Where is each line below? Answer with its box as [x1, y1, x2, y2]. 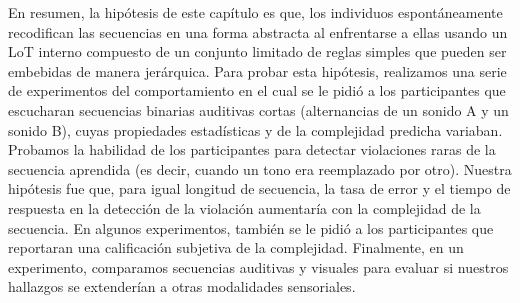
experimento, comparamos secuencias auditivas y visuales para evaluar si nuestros [8, 256, 509, 277]
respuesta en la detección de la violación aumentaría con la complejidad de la [8, 197, 481, 218]
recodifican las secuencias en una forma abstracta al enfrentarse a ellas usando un [8, 21, 508, 42]
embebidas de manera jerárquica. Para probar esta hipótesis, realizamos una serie [8, 60, 507, 81]
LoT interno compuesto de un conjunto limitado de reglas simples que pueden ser [8, 41, 507, 62]
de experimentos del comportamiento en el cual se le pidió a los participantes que [8, 80, 506, 101]
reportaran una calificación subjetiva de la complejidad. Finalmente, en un [8, 237, 464, 258]
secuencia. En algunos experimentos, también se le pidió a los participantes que [8, 217, 494, 238]
